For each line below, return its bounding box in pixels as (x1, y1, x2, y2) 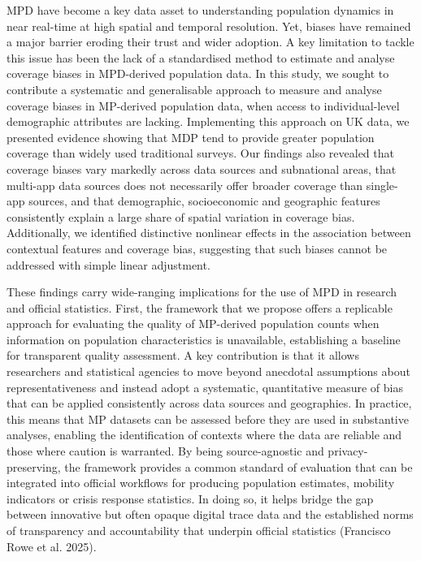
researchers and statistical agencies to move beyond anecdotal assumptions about (7, 363, 410, 380)
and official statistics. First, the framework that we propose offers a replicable (7, 299, 393, 316)
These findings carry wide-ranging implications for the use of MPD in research (7, 283, 397, 300)
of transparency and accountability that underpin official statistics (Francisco (7, 522, 391, 538)
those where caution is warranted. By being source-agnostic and (7, 442, 324, 460)
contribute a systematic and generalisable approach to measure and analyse (7, 80, 382, 97)
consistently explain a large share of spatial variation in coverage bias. (7, 208, 355, 225)
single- (366, 176, 398, 193)
